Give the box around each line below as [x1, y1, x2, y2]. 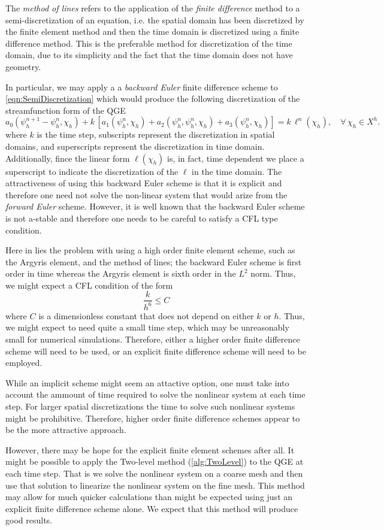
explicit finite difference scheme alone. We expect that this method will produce [5, 502, 298, 514]
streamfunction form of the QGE [5, 104, 126, 116]
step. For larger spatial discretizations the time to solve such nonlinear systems [5, 400, 295, 413]
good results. [5, 514, 52, 526]
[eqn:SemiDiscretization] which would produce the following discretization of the [5, 92, 300, 105]
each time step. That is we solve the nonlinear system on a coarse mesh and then [5, 467, 303, 479]
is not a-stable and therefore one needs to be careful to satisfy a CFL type [5, 211, 278, 224]
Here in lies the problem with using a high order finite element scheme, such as [5, 244, 295, 256]
